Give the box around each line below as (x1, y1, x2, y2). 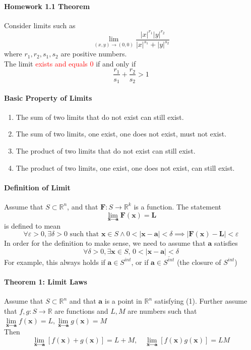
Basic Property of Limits (4, 92, 92, 103)
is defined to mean (4, 220, 61, 231)
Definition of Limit (4, 182, 71, 192)
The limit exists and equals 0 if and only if (4, 58, 136, 68)
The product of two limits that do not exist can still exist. (16, 145, 196, 156)
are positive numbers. (60, 48, 127, 59)
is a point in (104, 296, 142, 306)
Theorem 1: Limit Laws (4, 276, 87, 287)
